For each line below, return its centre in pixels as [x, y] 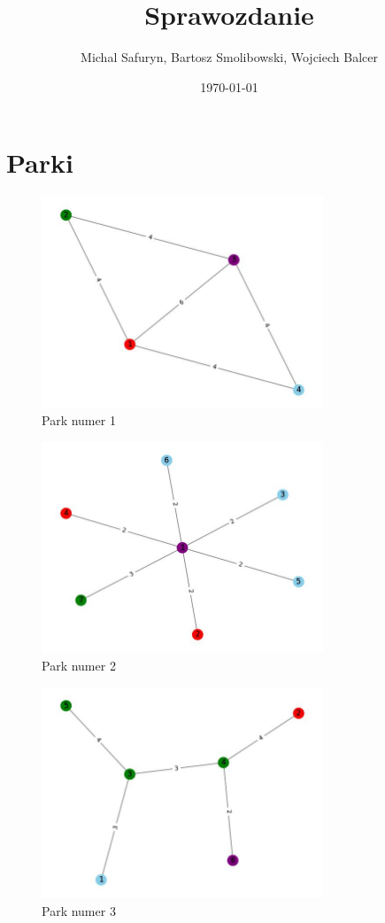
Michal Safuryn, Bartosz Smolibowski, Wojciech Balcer [229, 57]
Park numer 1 [79, 420]
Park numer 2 [79, 666]
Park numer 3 [79, 910]
